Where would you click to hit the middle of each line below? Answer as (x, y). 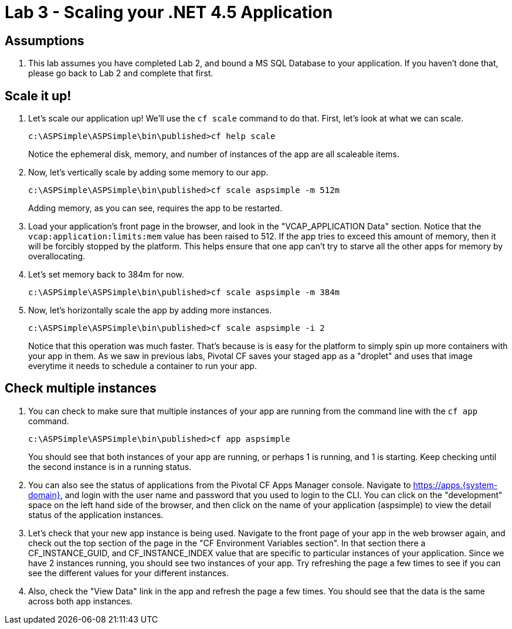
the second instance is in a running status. (110, 466)
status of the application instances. (96, 515)
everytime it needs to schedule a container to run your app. (143, 366)
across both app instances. (81, 601)
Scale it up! (38, 96)
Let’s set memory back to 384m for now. (106, 275)
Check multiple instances (81, 388)
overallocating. (57, 256)
